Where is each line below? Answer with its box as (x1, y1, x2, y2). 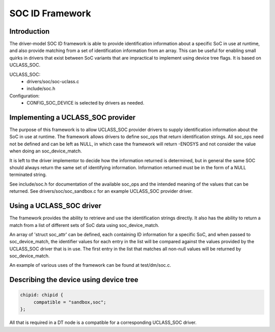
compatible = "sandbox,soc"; (33, 299, 106, 305)
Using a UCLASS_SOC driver (9, 201, 102, 210)
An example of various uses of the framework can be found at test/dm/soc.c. (9, 262, 172, 268)
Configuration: (9, 92, 40, 99)
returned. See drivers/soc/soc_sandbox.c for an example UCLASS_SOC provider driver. (9, 188, 193, 194)
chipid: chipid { (20, 292, 64, 298)
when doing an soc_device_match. (9, 148, 82, 154)
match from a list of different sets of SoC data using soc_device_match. (9, 222, 160, 228)
